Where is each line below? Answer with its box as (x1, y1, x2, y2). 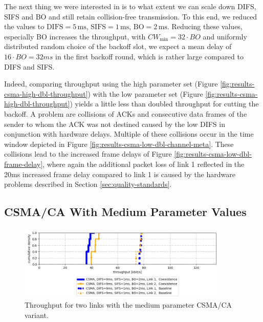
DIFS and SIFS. (4, 61, 55, 72)
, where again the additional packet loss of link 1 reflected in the (42, 158, 245, 169)
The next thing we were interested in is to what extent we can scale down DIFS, (4, 1, 256, 11)
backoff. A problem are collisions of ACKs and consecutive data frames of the (4, 108, 247, 119)
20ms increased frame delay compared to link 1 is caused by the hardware (4, 168, 235, 179)
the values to (4, 21, 45, 32)
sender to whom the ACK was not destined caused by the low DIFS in (4, 118, 225, 129)
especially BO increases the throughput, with (4, 31, 146, 41)
